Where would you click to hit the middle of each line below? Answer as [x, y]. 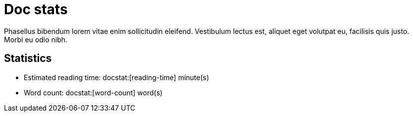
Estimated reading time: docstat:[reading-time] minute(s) [117, 77]
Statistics [28, 58]
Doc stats [36, 9]
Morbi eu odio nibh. [36, 39]
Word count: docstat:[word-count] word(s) [93, 92]
